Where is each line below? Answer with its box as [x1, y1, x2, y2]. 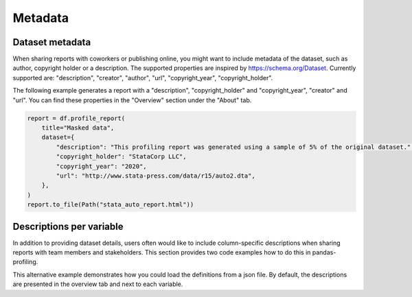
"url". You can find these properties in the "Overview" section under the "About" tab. [12, 96, 252, 104]
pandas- [312, 248, 336, 257]
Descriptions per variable [12, 220, 124, 233]
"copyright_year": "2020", [56, 162, 147, 170]
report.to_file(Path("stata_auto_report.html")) [27, 201, 194, 209]
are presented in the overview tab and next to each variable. [12, 280, 183, 288]
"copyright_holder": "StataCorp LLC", [56, 153, 187, 161]
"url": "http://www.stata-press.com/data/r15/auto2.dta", [56, 171, 255, 180]
